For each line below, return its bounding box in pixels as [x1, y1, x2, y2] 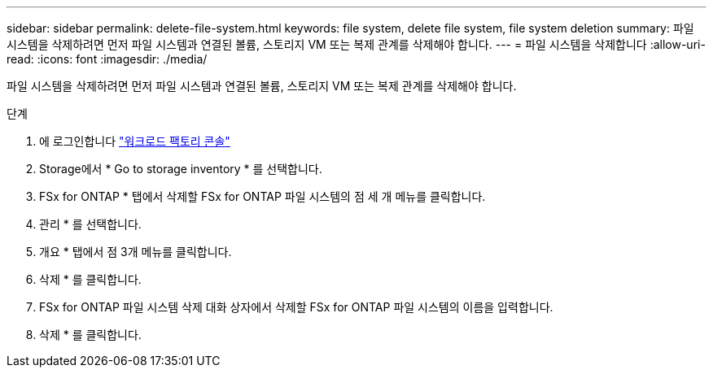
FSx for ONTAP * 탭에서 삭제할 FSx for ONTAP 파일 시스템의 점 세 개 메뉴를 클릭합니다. [39, 189, 486, 203]
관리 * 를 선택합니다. [39, 217, 142, 231]
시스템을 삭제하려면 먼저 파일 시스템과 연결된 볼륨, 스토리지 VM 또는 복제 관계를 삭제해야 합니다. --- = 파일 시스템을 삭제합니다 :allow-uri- [7, 37, 706, 51]
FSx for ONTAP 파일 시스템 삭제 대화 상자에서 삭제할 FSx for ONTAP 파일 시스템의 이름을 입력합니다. [39, 300, 553, 314]
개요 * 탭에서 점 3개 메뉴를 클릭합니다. [39, 245, 232, 259]
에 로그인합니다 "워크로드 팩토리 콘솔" [39, 134, 230, 148]
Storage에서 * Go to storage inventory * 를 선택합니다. [39, 162, 322, 176]
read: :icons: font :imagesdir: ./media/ [7, 52, 208, 66]
